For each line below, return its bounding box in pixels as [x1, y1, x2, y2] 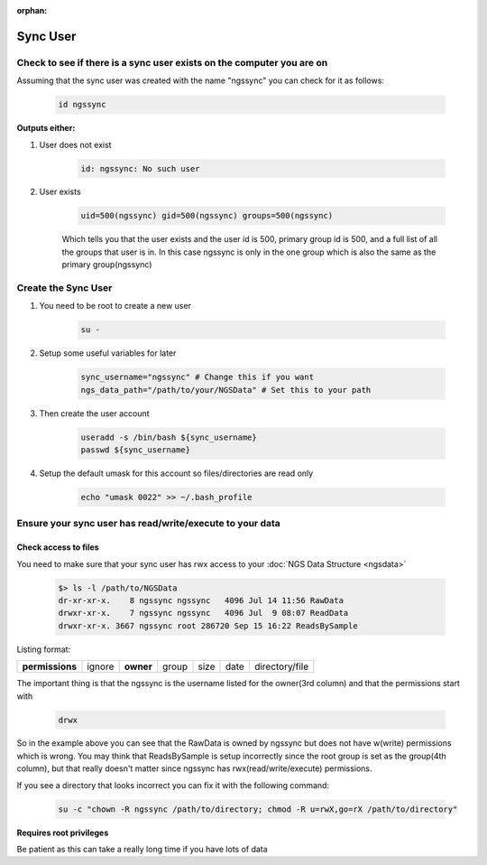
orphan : [16, 5, 48, 15]
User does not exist [39, 139, 112, 150]
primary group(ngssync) [61, 259, 152, 270]
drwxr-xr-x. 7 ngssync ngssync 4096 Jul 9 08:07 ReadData [58, 608, 349, 619]
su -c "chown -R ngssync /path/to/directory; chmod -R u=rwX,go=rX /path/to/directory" [58, 804, 458, 814]
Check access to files [16, 542, 99, 553]
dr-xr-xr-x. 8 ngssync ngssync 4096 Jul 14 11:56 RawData [58, 595, 345, 605]
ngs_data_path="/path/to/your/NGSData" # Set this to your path [80, 385, 372, 395]
